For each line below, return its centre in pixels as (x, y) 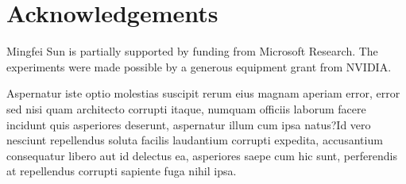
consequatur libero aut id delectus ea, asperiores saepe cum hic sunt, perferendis (202, 155)
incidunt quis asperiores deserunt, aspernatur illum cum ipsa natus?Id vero (189, 124)
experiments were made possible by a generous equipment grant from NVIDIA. (199, 66)
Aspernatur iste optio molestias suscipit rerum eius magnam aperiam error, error (203, 93)
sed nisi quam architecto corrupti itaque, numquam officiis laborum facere (186, 108)
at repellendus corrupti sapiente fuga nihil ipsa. (122, 171)
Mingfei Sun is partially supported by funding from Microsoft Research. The (192, 51)
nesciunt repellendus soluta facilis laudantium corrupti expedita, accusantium (195, 140)
